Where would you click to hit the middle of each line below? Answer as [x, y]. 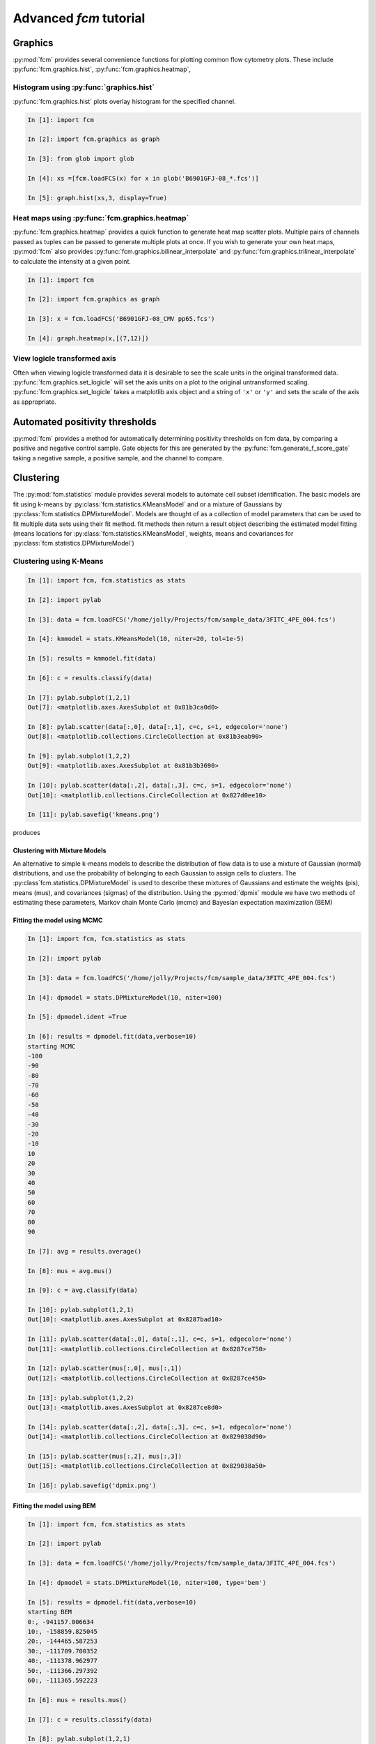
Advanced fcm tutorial [79, 18]
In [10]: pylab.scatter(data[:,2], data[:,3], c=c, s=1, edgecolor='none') [160, 785]
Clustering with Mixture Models [60, 850]
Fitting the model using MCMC [58, 920]
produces [27, 833]
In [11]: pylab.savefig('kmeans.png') [94, 815]
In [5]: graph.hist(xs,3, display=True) [97, 198]
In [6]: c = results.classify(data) [90, 678]
